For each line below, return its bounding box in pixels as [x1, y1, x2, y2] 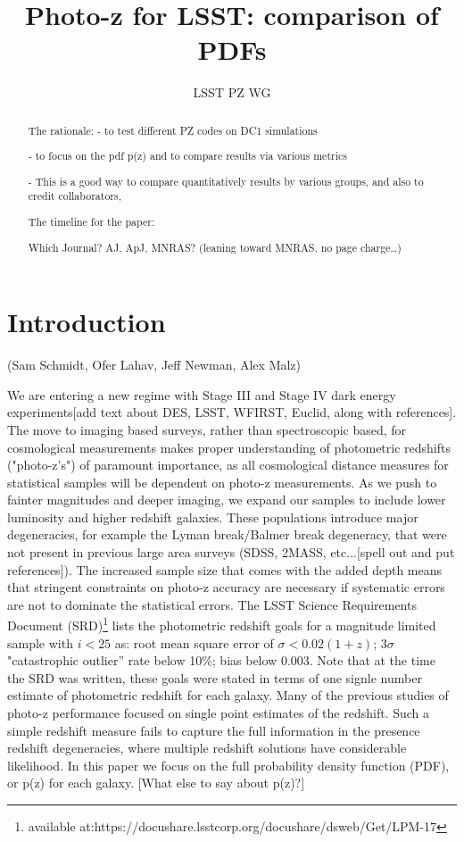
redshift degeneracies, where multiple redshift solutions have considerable [7, 738, 407, 757]
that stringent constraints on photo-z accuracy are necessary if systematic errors [7, 578, 445, 596]
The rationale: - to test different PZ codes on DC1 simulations [28, 122, 318, 138]
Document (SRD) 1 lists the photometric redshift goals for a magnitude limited [7, 613, 436, 635]
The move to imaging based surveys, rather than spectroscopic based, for [7, 420, 407, 438]
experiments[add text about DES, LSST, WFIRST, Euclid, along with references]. [7, 403, 457, 421]
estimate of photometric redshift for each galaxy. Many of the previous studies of [7, 686, 449, 704]
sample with [7, 633, 73, 652]
